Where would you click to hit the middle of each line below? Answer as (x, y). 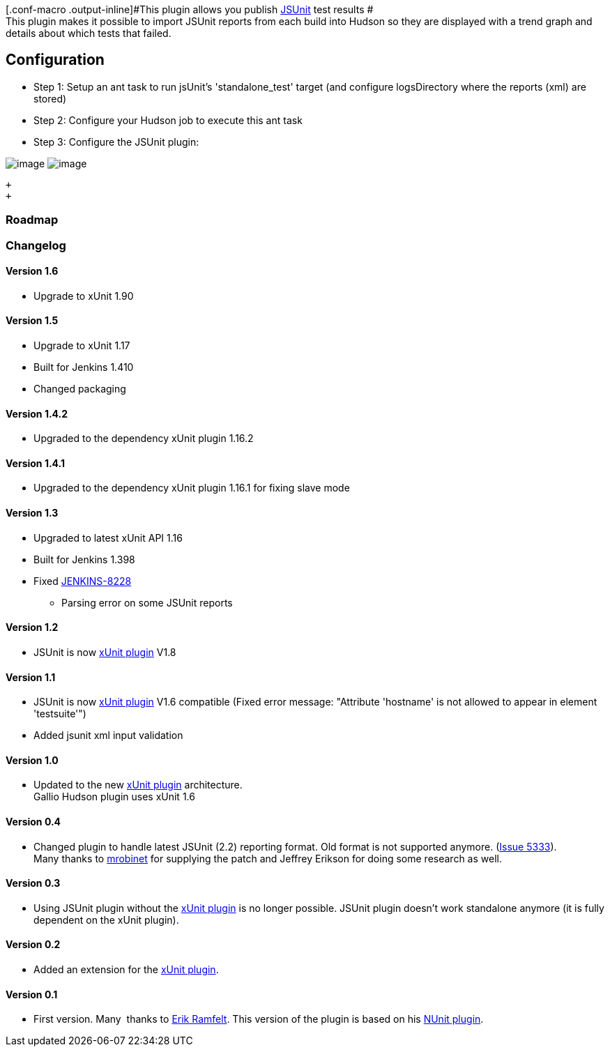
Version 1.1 (31, 677)
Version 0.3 (33, 883)
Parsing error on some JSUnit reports (147, 602)
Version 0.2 (33, 945)
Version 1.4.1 (36, 463)
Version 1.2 (32, 627)
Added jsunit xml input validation (108, 735)
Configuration (55, 60)
